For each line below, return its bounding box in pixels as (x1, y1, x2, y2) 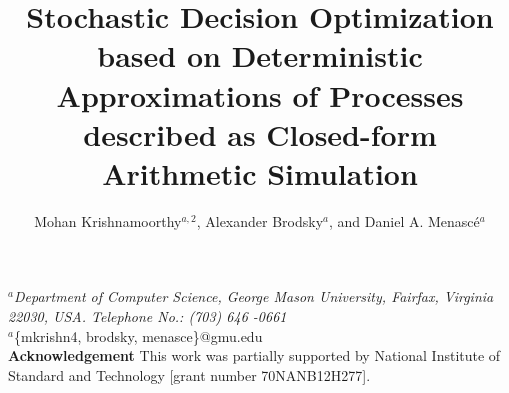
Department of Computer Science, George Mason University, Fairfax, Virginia (13, 286, 494, 307)
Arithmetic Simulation (102, 152, 418, 193)
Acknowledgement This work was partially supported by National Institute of (8, 345, 501, 366)
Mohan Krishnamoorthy (34, 210, 182, 231)
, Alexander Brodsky (196, 210, 324, 231)
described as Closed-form (83, 113, 437, 154)
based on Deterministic (97, 35, 423, 76)
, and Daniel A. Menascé (329, 210, 480, 231)
